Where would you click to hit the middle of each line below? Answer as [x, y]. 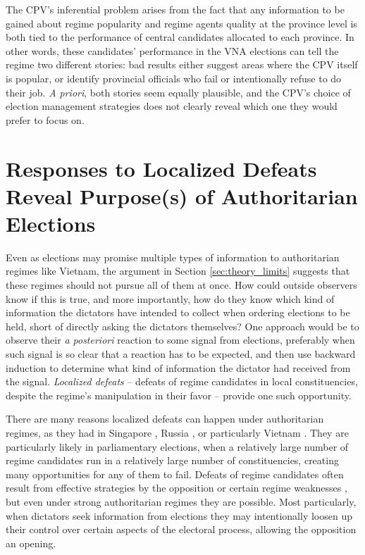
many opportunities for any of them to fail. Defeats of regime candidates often [175, 474]
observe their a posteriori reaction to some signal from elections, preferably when [180, 340]
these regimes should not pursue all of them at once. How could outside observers [181, 285]
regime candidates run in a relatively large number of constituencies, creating [172, 460]
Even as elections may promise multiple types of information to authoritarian [173, 257]
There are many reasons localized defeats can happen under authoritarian [165, 419]
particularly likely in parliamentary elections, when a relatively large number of [177, 446]
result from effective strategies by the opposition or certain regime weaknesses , [177, 488]
